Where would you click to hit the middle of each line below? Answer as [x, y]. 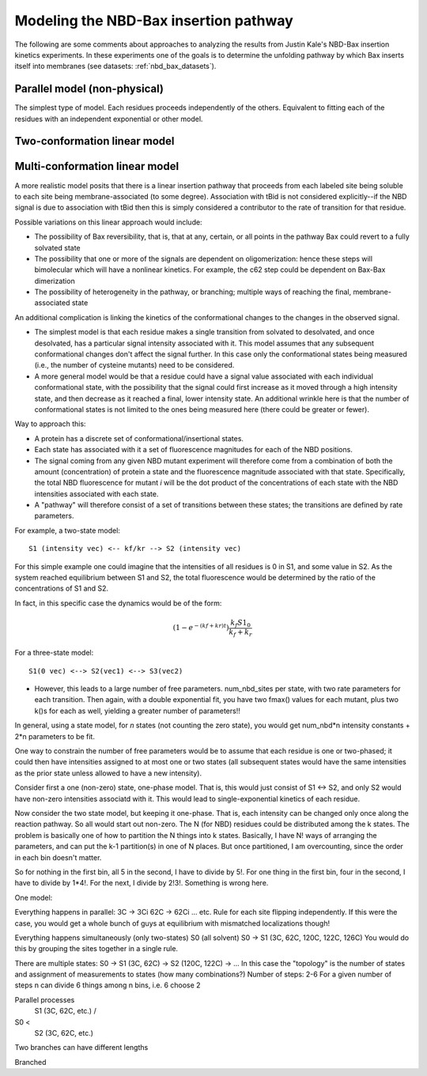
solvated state [57, 247]
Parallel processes [45, 999]
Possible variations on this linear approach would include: [108, 222]
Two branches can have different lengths [81, 1048]
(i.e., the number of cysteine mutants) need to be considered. [134, 365]
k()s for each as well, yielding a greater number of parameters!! [137, 711]
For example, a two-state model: [67, 530]
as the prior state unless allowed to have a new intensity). [108, 773]
